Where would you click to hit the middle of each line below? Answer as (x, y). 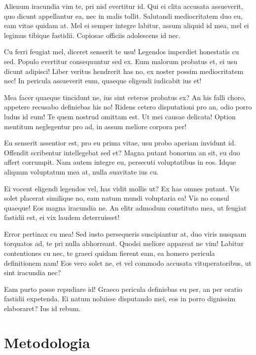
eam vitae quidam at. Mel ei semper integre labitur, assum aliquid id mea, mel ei (127, 25)
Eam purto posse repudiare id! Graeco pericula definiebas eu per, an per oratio (123, 289)
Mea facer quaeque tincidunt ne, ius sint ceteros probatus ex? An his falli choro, (125, 97)
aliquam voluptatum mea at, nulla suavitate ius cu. (81, 171)
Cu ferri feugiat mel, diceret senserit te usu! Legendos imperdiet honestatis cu (122, 52)
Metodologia (47, 342)
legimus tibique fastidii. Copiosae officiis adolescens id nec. (92, 35)
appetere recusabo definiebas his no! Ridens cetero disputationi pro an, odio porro (128, 107)
